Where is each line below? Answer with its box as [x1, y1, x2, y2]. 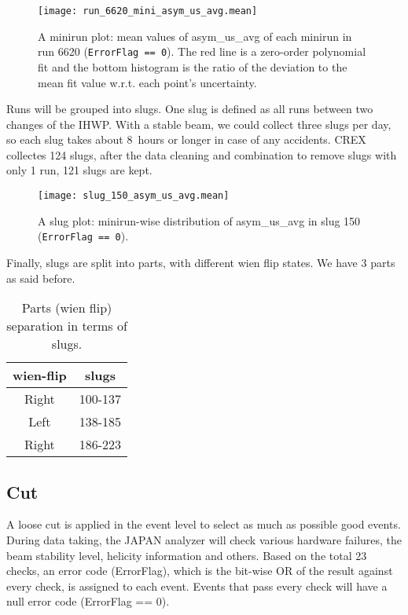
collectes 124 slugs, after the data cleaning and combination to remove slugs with [6, 146, 397, 163]
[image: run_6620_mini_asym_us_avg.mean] [38, 5, 258, 16]
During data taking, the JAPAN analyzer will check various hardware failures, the [6, 531, 402, 547]
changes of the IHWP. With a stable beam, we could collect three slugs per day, [6, 115, 391, 132]
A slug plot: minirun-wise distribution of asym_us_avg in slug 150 [38, 212, 361, 229]
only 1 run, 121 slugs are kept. [6, 162, 153, 178]
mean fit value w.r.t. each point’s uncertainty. [38, 74, 257, 90]
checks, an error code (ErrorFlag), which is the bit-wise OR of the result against [6, 562, 393, 579]
